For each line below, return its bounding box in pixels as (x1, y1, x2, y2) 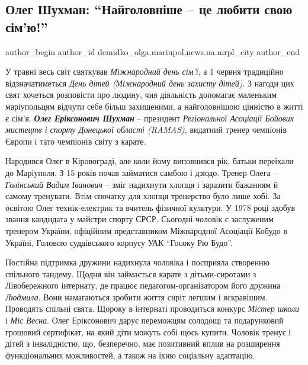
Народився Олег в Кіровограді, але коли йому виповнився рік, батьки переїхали (5, 155, 294, 167)
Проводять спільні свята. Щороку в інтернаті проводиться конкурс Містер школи (5, 302, 300, 315)
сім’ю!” (5, 17, 48, 36)
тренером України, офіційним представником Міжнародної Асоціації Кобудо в (5, 224, 287, 236)
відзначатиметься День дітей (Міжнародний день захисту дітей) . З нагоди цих (5, 76, 294, 89)
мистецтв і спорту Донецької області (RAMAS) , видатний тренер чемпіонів (5, 123, 287, 136)
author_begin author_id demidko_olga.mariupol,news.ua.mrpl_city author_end (5, 45, 300, 57)
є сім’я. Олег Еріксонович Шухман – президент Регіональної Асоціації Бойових (5, 111, 294, 124)
